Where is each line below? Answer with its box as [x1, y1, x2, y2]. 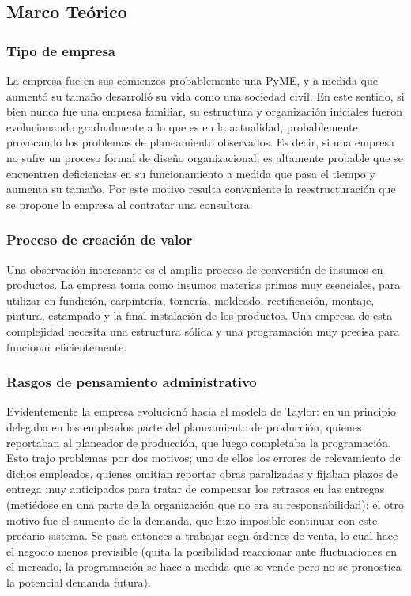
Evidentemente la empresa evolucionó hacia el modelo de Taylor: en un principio [6, 403, 397, 419]
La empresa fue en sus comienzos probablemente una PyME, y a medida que [6, 72, 378, 88]
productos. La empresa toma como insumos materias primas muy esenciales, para [6, 276, 401, 293]
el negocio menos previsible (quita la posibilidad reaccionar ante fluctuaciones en [6, 542, 397, 559]
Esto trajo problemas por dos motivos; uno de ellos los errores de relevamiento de [6, 450, 401, 466]
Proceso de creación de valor [6, 230, 193, 249]
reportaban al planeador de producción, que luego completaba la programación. [6, 434, 391, 450]
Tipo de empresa [6, 40, 115, 60]
